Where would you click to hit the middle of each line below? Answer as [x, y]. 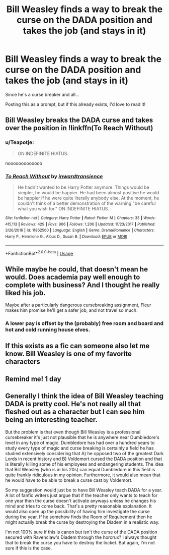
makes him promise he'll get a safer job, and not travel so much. [71, 310]
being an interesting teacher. [52, 420]
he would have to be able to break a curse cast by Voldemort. [69, 480]
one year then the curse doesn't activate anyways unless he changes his [81, 501]
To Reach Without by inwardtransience [54, 176]
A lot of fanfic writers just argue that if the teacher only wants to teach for [81, 495]
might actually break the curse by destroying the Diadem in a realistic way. [82, 522]
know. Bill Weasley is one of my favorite [68, 354]
